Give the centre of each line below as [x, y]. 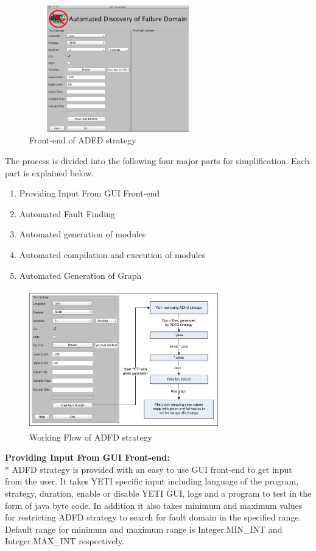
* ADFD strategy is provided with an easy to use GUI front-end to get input [149, 469]
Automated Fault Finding [67, 213]
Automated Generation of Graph [80, 275]
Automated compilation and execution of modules [112, 255]
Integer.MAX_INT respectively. [65, 541]
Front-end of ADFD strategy [83, 140]
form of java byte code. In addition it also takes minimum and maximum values [154, 505]
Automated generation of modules [83, 234]
